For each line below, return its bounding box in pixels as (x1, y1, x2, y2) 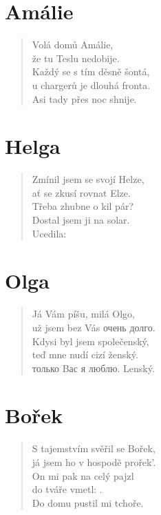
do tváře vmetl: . (32, 482, 103, 496)
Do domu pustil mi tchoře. (32, 495, 144, 509)
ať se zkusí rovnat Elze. (32, 185, 131, 200)
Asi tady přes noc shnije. (32, 91, 137, 106)
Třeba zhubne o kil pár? (32, 199, 133, 213)
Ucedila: (32, 226, 67, 240)
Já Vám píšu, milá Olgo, (32, 307, 136, 321)
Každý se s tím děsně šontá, (32, 64, 150, 79)
